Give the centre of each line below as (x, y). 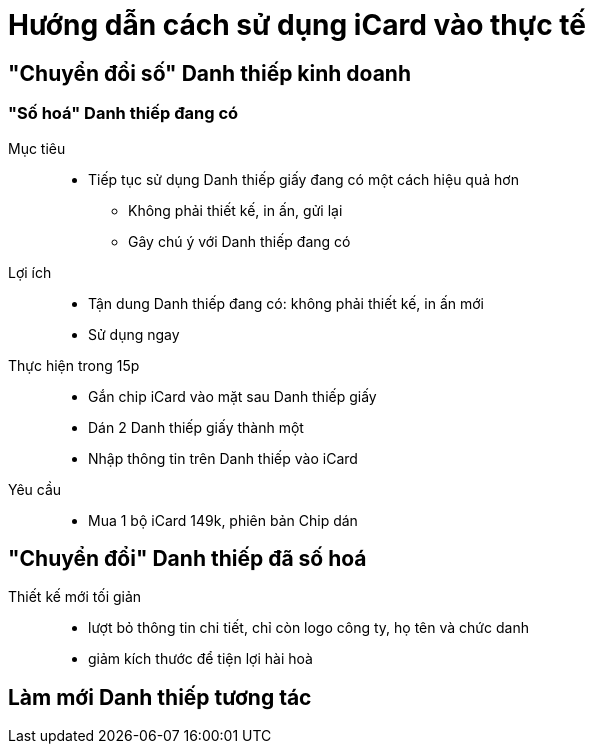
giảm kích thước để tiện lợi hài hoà (200, 659)
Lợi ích (30, 272)
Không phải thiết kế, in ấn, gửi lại (235, 210)
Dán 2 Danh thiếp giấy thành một (196, 427)
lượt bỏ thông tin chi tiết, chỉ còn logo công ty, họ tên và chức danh (308, 628)
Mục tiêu (37, 148)
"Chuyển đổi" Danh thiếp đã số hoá (187, 558)
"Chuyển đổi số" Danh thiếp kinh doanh (210, 73)
